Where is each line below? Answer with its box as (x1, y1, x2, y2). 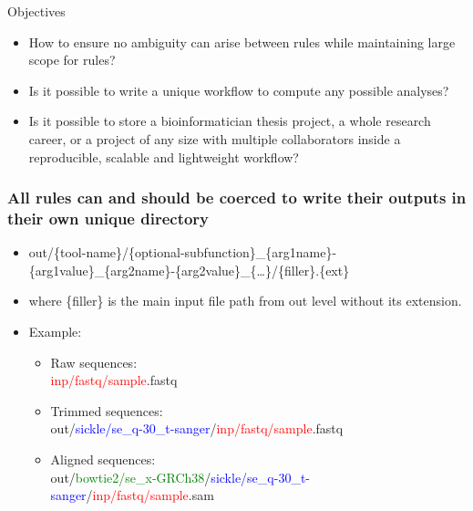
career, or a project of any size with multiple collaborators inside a (28, 129, 401, 148)
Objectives (7, 2, 66, 20)
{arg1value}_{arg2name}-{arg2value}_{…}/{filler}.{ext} (28, 260, 350, 279)
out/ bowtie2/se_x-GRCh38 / (50, 467, 211, 486)
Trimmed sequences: (50, 401, 163, 420)
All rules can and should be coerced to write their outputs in (7, 186, 467, 209)
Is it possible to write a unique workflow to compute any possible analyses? (28, 80, 449, 99)
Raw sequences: (50, 352, 138, 371)
